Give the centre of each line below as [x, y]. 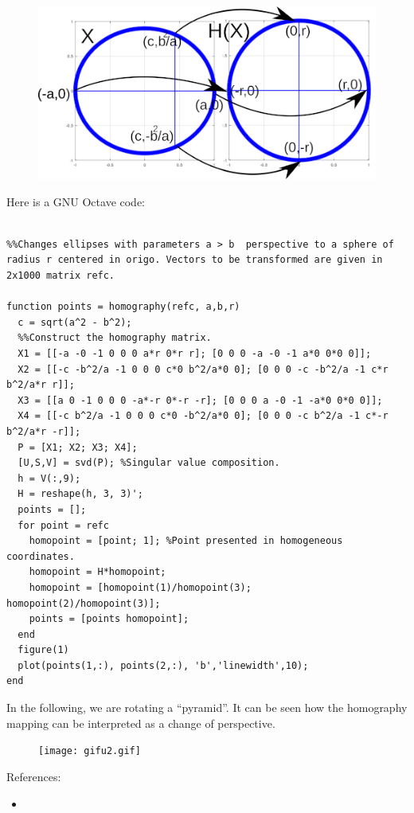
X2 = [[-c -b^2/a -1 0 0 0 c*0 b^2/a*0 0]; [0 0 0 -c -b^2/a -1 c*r [203, 369]
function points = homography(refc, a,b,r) [123, 307]
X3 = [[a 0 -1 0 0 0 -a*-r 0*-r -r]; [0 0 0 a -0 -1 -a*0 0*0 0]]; [200, 400]
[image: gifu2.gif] [90, 751]
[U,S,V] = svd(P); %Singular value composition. [149, 463]
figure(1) [43, 650]
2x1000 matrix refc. [61, 276]
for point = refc [63, 525]
